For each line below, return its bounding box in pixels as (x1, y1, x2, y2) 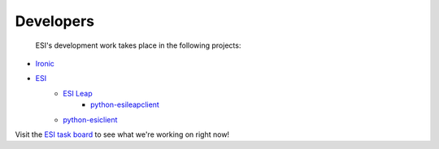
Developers (15, 12, 95, 30)
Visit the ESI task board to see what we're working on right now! (15, 130, 230, 139)
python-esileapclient (90, 100, 160, 109)
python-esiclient (63, 114, 118, 125)
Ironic (35, 58, 54, 68)
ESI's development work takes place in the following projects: (35, 40, 241, 50)
